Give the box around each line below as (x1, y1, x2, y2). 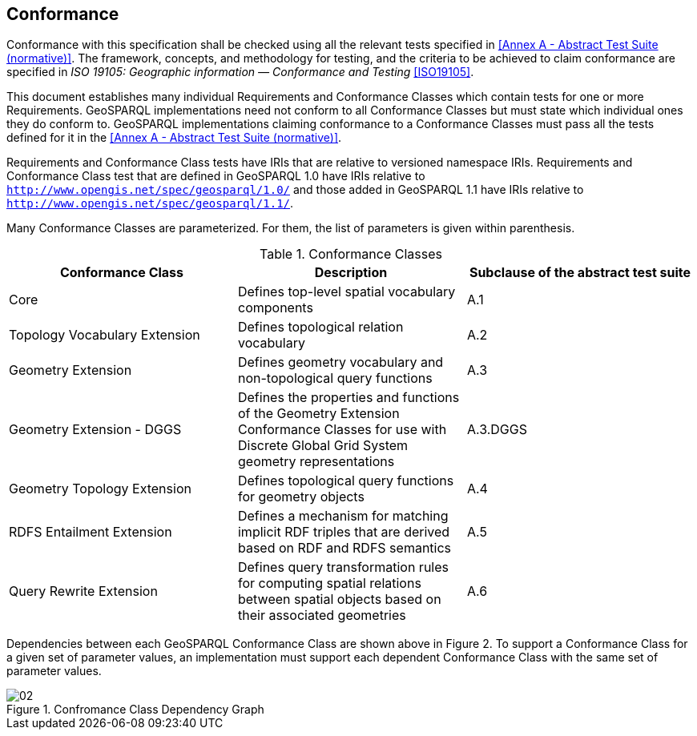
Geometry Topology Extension (9, 481, 191, 497)
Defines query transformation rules (237, 559, 449, 576)
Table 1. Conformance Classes (260, 246, 442, 263)
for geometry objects (237, 489, 365, 505)
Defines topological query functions (237, 473, 454, 489)
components (237, 300, 313, 316)
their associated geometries (237, 607, 406, 624)
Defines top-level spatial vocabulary (237, 284, 456, 300)
